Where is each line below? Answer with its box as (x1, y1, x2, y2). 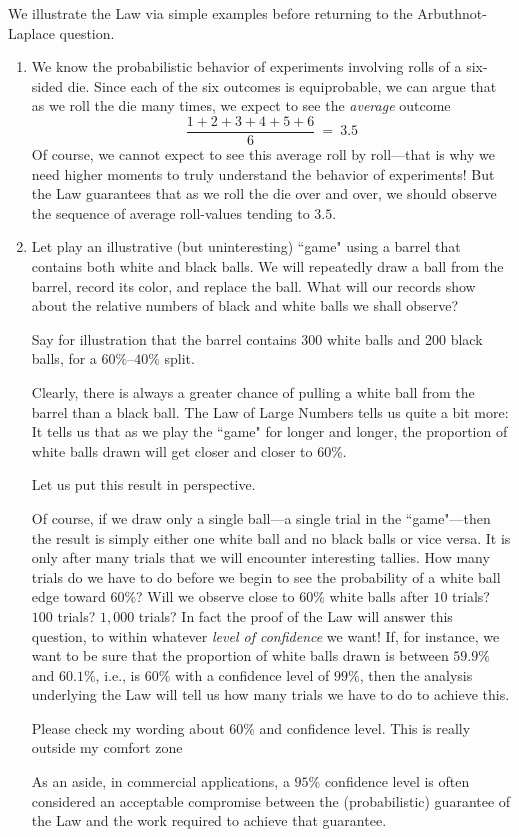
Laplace (8, 22, 55, 43)
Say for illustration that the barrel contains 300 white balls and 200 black (31, 328, 483, 349)
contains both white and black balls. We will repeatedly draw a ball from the (31, 256, 504, 276)
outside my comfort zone (31, 737, 183, 758)
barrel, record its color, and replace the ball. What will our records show (31, 275, 476, 296)
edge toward (31, 586, 106, 607)
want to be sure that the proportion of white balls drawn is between (31, 645, 449, 666)
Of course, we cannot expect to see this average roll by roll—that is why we (31, 144, 495, 165)
